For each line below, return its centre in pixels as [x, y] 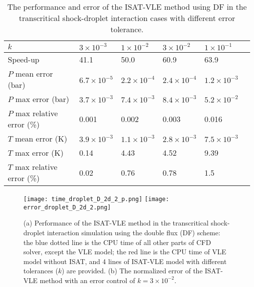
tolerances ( [41, 271]
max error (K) [39, 153]
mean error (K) [41, 138]
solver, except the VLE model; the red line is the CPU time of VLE [125, 252]
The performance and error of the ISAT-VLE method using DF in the [127, 7]
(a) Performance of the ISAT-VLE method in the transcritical [116, 223]
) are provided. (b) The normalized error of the [132, 271]
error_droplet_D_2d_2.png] [67, 207]
